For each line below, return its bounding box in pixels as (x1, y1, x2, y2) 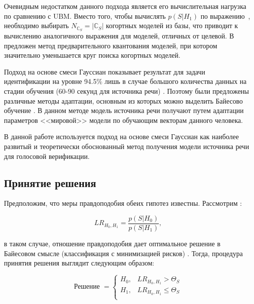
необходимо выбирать (4, 20, 69, 31)
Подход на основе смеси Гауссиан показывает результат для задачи (4, 66, 205, 76)
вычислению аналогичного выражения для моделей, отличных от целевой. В (4, 31, 234, 41)
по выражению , (200, 10, 251, 21)
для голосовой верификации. (4, 151, 90, 161)
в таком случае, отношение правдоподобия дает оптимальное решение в (4, 238, 220, 249)
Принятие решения (4, 175, 96, 190)
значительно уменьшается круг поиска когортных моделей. (4, 50, 181, 60)
